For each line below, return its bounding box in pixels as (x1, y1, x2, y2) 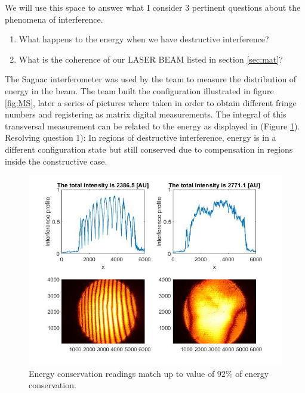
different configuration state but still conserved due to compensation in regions (5, 143, 293, 155)
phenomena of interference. (5, 13, 103, 25)
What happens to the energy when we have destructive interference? (19, 33, 269, 45)
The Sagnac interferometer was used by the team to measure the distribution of (5, 73, 297, 85)
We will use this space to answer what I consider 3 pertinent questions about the (5, 1, 301, 13)
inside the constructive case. (5, 154, 107, 167)
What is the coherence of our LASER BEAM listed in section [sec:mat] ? (19, 52, 283, 65)
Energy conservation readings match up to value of (29, 367, 215, 379)
